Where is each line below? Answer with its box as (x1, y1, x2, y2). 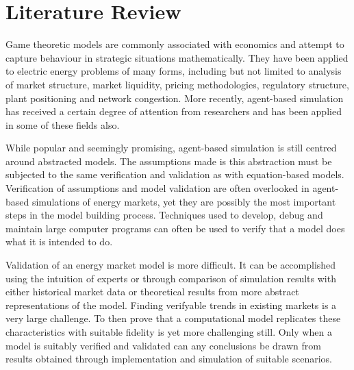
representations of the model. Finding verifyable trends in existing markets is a (5, 297, 337, 312)
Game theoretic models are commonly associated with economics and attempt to (5, 37, 344, 51)
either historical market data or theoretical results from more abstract (5, 284, 299, 299)
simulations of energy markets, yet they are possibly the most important (31, 194, 336, 208)
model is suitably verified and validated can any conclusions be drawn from (5, 338, 321, 352)
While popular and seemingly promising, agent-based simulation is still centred (5, 140, 337, 155)
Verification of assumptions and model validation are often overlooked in (5, 181, 309, 195)
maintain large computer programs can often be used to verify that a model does (5, 221, 345, 235)
